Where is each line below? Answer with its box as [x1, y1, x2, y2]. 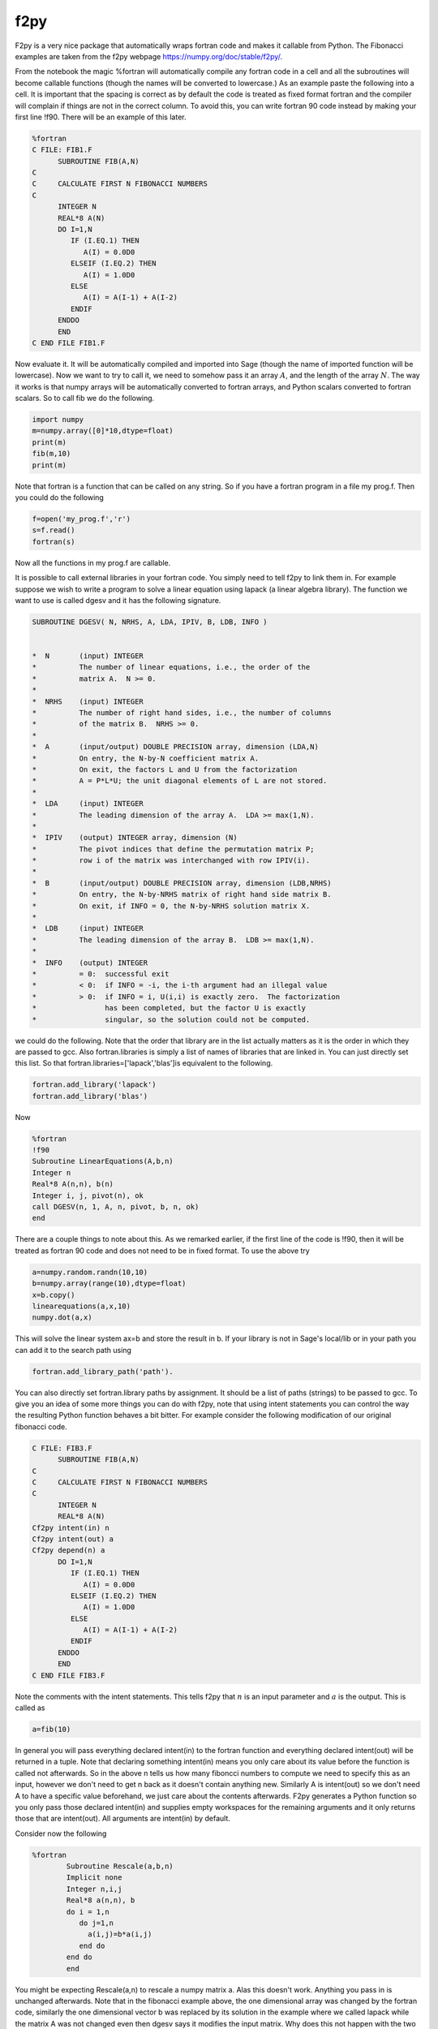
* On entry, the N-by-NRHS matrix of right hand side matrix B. [32, 890, 332, 899]
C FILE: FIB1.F [32, 145, 92, 154]
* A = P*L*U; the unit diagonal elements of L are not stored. [32, 776, 328, 786]
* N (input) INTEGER [32, 652, 144, 661]
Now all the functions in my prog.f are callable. [15, 558, 171, 567]
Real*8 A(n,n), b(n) [32, 1179, 114, 1189]
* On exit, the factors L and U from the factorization [32, 765, 298, 774]
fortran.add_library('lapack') [32, 1080, 157, 1089]
